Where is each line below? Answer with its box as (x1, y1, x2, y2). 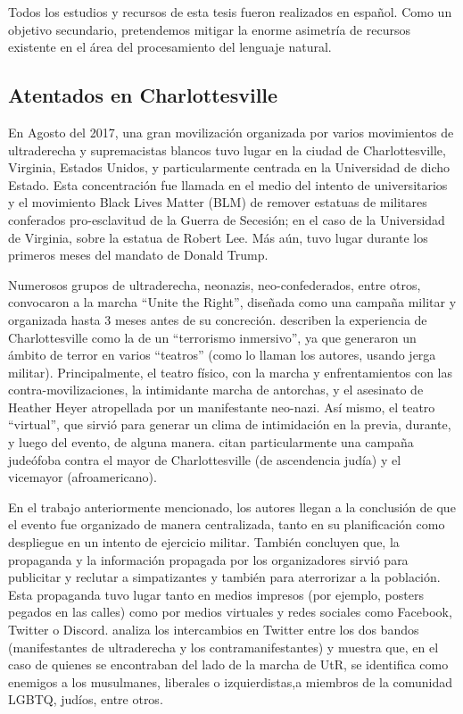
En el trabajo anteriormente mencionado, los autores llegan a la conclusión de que (8, 497, 456, 516)
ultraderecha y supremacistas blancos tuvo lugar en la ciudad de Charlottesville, (8, 140, 446, 159)
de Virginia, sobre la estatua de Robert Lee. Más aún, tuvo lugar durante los (8, 228, 428, 246)
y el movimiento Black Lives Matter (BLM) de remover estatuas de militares (8, 193, 427, 212)
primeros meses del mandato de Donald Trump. (8, 245, 269, 264)
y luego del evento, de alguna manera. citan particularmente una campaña (8, 433, 414, 452)
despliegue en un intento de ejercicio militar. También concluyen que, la (8, 533, 400, 552)
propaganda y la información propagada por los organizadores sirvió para (8, 550, 409, 569)
